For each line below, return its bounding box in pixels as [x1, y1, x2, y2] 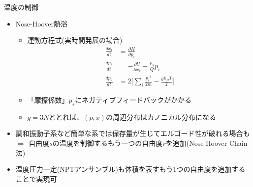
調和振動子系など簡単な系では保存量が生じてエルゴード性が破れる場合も [15, 128, 250, 138]
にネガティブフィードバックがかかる [75, 94, 191, 105]
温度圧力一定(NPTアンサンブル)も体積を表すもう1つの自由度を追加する [15, 164, 246, 174]
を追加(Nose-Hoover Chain [165, 137, 248, 148]
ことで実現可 [15, 173, 57, 184]
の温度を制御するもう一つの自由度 [52, 137, 163, 148]
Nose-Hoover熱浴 [15, 18, 67, 28]
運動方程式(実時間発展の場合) [27, 35, 123, 45]
